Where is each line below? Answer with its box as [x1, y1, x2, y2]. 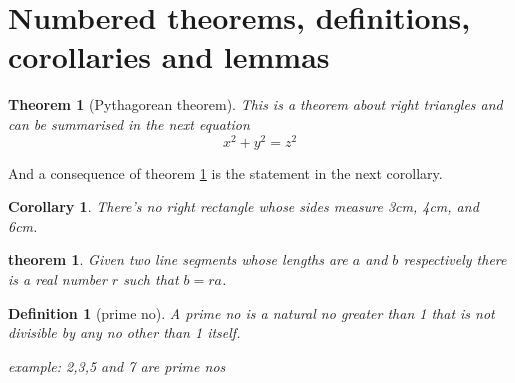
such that [123, 268, 179, 289]
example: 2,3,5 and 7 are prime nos [8, 355, 226, 376]
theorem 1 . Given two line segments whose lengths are [8, 249, 348, 270]
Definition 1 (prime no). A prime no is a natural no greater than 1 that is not [8, 302, 495, 323]
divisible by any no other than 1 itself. [8, 322, 241, 343]
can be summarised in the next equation [8, 113, 250, 134]
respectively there [403, 249, 507, 270]
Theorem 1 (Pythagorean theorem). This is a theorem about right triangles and [8, 94, 503, 115]
